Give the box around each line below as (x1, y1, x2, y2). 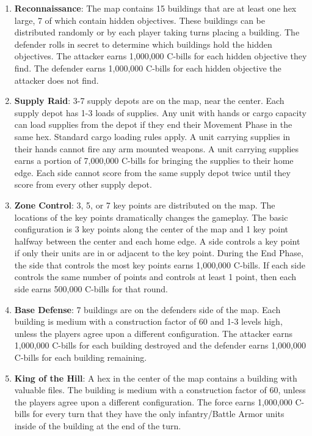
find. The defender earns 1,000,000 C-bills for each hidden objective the (14, 61, 281, 74)
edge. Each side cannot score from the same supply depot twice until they (14, 166, 291, 179)
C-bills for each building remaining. (14, 351, 147, 364)
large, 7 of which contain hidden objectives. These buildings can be (14, 13, 265, 26)
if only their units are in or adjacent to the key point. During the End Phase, (14, 246, 303, 259)
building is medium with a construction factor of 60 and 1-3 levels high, (14, 315, 283, 328)
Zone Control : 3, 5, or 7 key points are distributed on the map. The (14, 198, 275, 211)
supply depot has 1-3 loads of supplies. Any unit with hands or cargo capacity (14, 106, 307, 119)
